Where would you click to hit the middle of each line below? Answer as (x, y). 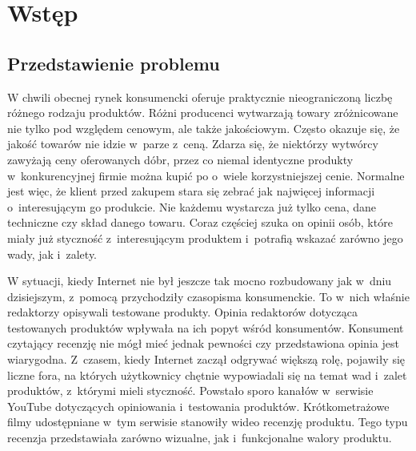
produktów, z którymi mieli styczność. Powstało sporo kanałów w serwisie (190, 391)
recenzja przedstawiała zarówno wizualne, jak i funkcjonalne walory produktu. (200, 438)
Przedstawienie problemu (114, 63)
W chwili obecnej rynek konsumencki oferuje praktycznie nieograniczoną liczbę (200, 97)
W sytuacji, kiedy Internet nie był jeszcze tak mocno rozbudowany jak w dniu (200, 281)
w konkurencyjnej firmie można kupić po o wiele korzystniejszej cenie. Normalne (206, 175)
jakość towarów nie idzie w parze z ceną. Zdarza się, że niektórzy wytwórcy (193, 144)
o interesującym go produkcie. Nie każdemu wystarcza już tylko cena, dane (192, 206)
